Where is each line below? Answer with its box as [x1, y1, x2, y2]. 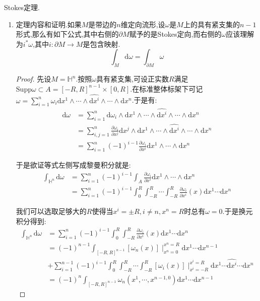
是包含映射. [83, 38, 120, 49]
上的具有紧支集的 [183, 19, 240, 29]
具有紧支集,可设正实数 [96, 73, 169, 84]
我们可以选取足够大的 [16, 206, 87, 216]
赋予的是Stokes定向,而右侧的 [129, 29, 222, 39]
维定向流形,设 [120, 19, 165, 29]
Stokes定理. [4, 2, 40, 12]
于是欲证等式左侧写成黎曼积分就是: [16, 160, 131, 170]
